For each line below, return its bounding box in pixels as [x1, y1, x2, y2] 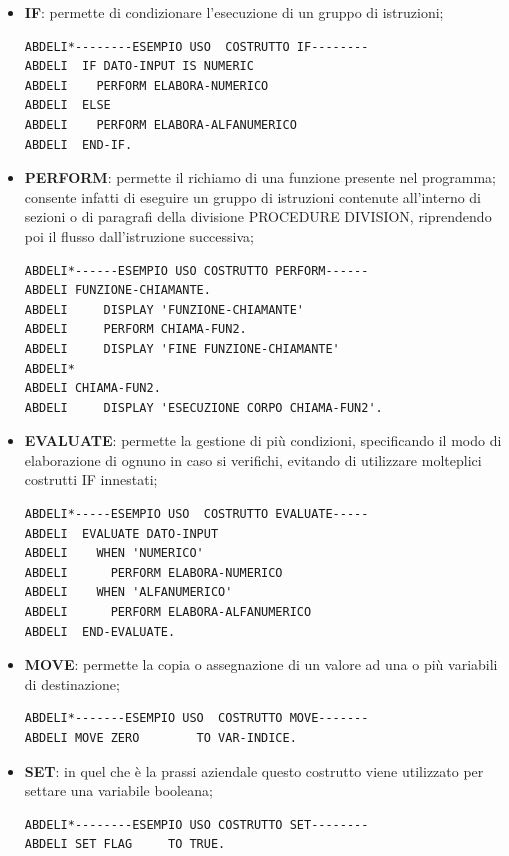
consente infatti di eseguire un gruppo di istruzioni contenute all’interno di [24, 186, 482, 207]
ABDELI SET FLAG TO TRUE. [24, 837, 226, 852]
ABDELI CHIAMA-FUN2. [24, 381, 161, 396]
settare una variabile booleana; [24, 780, 213, 801]
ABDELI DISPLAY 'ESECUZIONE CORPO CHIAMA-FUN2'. [24, 400, 383, 415]
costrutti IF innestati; [24, 469, 158, 490]
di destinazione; [24, 673, 120, 694]
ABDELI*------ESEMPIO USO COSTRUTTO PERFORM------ [24, 263, 369, 278]
